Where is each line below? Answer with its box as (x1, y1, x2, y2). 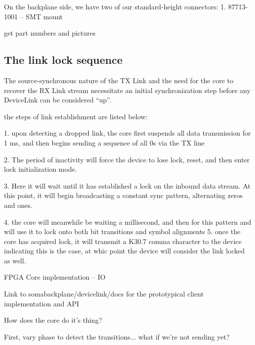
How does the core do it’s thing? (4, 315, 102, 325)
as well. (4, 255, 26, 265)
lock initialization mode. (4, 164, 77, 174)
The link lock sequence (4, 52, 123, 67)
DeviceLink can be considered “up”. (4, 95, 111, 105)
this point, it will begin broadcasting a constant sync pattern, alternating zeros (4, 190, 243, 200)
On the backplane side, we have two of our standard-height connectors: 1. (4, 1, 226, 11)
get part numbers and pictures (4, 28, 96, 38)
